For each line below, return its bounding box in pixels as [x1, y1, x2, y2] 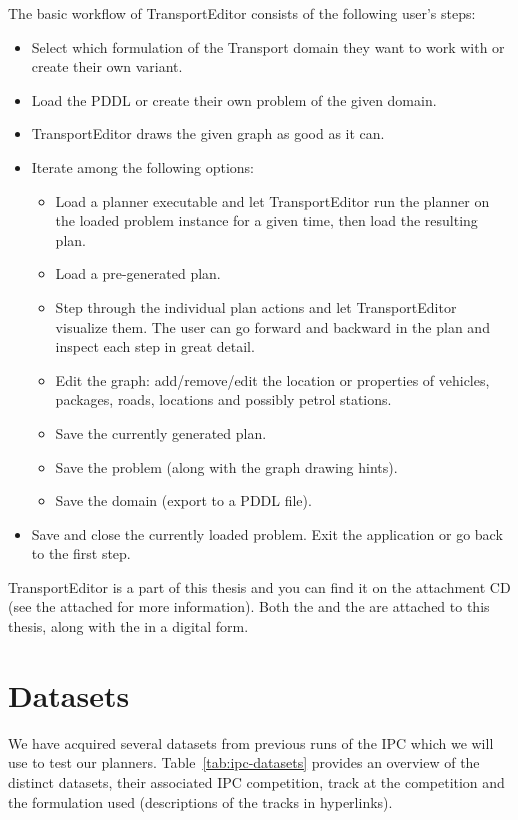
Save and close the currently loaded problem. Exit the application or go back [31, 523, 503, 544]
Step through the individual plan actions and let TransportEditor [55, 296, 457, 317]
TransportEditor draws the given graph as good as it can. [31, 123, 385, 144]
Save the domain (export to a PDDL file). [55, 490, 312, 511]
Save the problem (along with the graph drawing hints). [55, 456, 398, 477]
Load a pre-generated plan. [55, 263, 221, 284]
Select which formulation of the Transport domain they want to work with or [31, 36, 505, 57]
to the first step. [31, 543, 131, 564]
